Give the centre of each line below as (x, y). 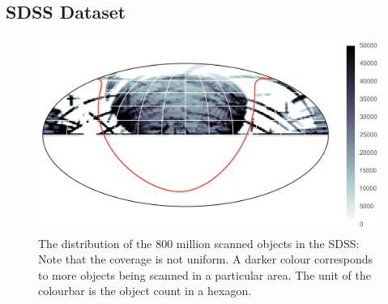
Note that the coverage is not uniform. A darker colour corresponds (206, 259)
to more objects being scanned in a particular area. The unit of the (205, 274)
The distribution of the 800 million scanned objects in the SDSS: (199, 243)
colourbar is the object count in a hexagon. (145, 291)
